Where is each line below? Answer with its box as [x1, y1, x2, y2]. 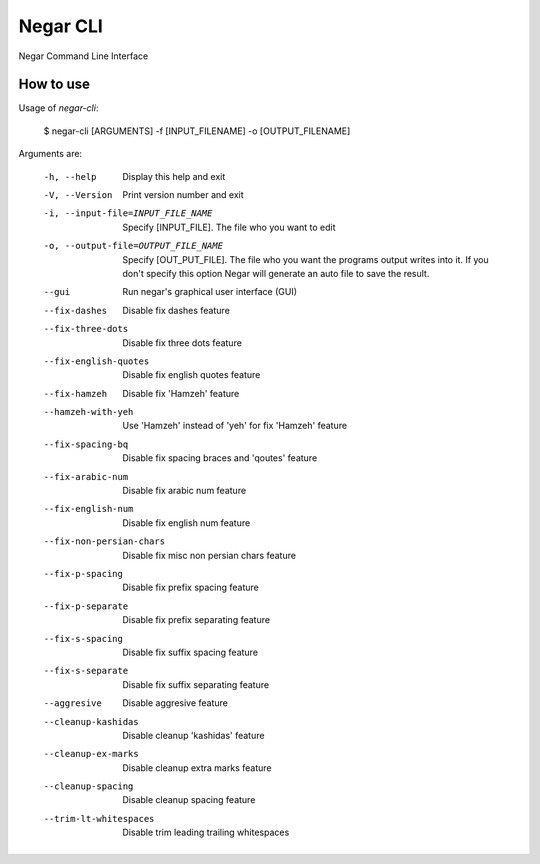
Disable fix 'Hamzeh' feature [122, 387, 240, 399]
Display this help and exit [122, 170, 226, 182]
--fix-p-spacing [43, 568, 124, 579]
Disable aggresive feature [122, 697, 229, 709]
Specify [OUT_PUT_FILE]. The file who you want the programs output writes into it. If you [122, 253, 489, 265]
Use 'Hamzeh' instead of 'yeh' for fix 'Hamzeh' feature [122, 420, 348, 432]
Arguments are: [18, 148, 83, 160]
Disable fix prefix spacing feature [122, 581, 260, 594]
